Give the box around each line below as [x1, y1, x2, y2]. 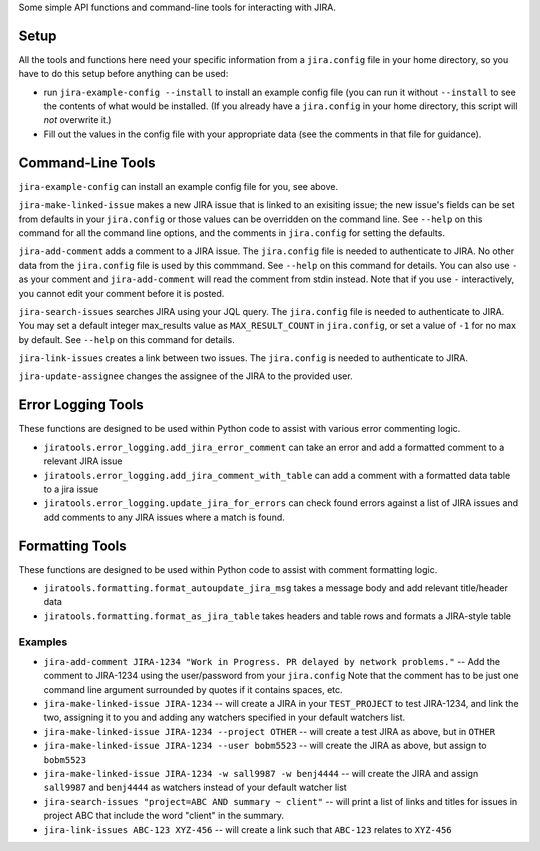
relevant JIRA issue [43, 455, 123, 467]
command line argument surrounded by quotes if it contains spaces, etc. [43, 683, 344, 695]
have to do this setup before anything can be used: [18, 68, 229, 80]
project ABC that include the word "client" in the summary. [43, 810, 285, 822]
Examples [18, 635, 68, 649]
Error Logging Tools [18, 396, 144, 414]
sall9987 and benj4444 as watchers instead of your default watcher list [43, 781, 347, 794]
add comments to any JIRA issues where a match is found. [43, 511, 285, 523]
